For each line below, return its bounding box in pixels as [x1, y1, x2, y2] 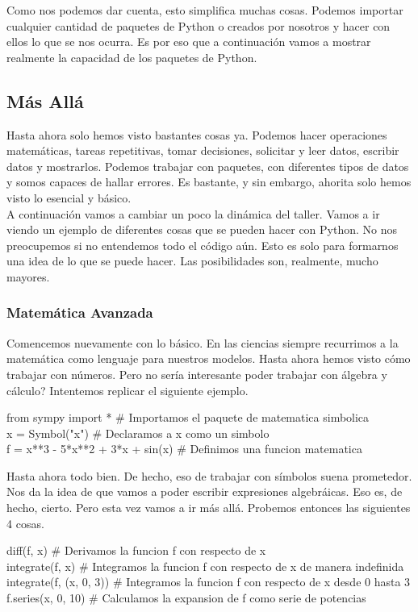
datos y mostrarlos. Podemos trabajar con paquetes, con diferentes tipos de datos [6, 157, 409, 174]
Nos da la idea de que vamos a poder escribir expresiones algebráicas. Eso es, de [6, 483, 403, 500]
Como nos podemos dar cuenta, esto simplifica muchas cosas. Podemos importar [6, 2, 403, 18]
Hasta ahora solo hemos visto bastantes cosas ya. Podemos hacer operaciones [6, 126, 387, 143]
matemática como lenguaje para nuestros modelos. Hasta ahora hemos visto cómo [6, 350, 411, 367]
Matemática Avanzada [6, 302, 153, 323]
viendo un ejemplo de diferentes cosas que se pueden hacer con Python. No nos [6, 221, 398, 238]
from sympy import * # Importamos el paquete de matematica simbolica [6, 409, 370, 426]
